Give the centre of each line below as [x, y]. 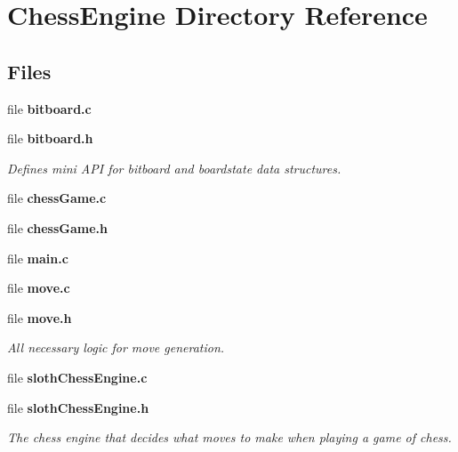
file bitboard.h [50, 138]
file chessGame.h [57, 227]
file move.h [40, 317]
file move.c [39, 288]
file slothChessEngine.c [77, 377]
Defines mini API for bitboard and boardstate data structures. [174, 168]
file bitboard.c [49, 108]
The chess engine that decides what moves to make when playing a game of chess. [229, 437]
